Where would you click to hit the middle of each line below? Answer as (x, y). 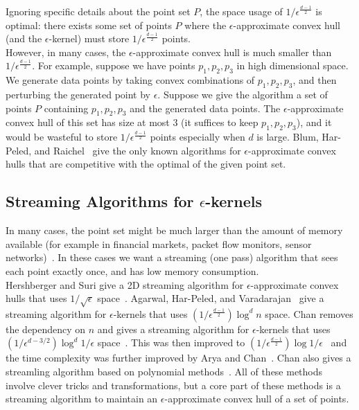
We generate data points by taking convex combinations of (130, 80)
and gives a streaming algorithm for (173, 329)
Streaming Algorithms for (100, 201)
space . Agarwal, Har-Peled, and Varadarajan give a (211, 298)
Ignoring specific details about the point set (98, 11)
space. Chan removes (309, 313)
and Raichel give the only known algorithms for (138, 150)
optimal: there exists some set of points (89, 25)
